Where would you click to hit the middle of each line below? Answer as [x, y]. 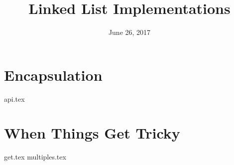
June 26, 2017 [129, 32]
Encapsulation [53, 75]
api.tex [14, 98]
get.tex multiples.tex [35, 157]
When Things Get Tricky [92, 133]
